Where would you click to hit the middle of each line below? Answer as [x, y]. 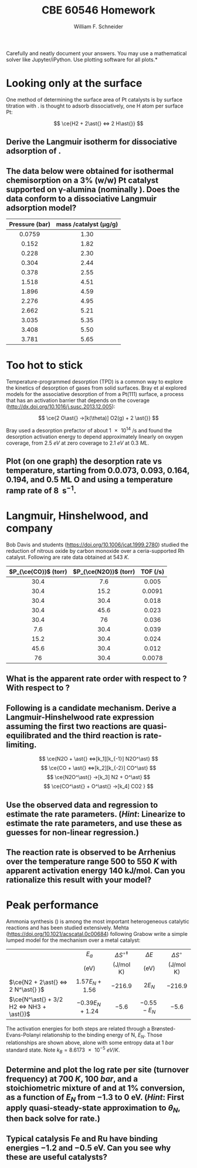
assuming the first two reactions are [74, 726]
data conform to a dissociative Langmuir [81, 198]
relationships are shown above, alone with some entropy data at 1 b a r [90, 1043]
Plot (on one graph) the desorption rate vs [84, 462]
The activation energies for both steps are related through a [78, 1029]
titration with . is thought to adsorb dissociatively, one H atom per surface [95, 106]
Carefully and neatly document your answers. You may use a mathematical [96, 53]
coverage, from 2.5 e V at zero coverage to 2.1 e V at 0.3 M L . [78, 443]
